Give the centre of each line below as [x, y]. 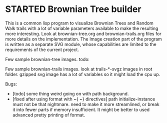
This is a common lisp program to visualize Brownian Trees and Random [79, 23]
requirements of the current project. [42, 49]
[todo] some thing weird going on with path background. [70, 93]
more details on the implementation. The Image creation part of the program [84, 39]
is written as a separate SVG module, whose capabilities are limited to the [81, 44]
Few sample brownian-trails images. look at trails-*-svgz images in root [79, 69]
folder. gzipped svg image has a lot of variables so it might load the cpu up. [83, 74]
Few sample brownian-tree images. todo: [47, 59]
